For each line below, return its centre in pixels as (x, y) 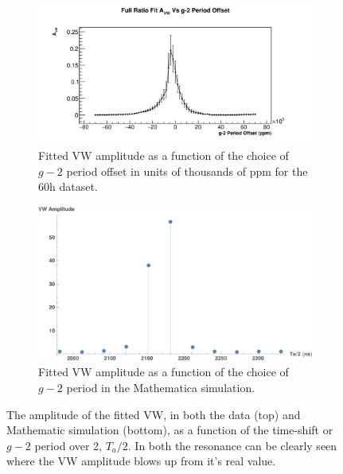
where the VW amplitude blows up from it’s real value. (141, 461)
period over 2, (68, 445)
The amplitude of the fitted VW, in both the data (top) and (154, 414)
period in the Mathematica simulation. (161, 388)
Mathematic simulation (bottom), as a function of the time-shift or (170, 430)
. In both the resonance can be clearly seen (232, 445)
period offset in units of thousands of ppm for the (187, 171)
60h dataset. (68, 186)
